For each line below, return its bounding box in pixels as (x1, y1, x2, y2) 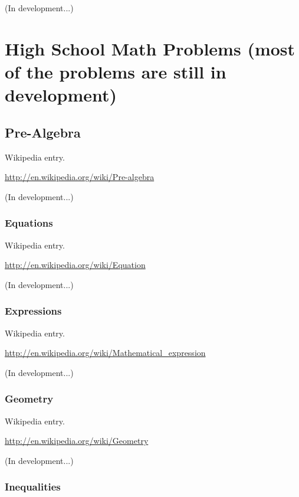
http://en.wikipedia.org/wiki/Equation (5, 259, 146, 271)
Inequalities (5, 479, 61, 494)
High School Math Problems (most (5, 36, 295, 60)
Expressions (5, 303, 62, 318)
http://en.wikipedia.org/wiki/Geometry (5, 434, 149, 447)
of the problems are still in (5, 59, 226, 83)
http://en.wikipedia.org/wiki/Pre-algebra (5, 171, 155, 183)
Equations (5, 215, 53, 230)
